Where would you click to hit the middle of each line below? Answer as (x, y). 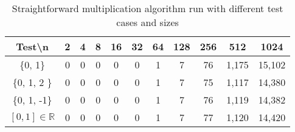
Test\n (32, 46)
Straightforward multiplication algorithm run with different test (147, 8)
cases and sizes (147, 22)
